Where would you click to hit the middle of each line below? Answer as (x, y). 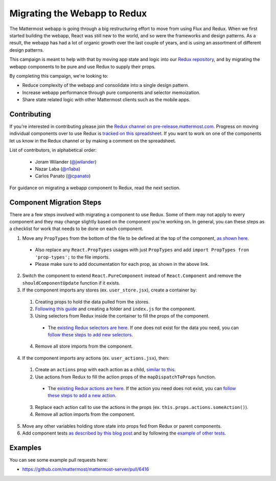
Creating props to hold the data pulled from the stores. (93, 302)
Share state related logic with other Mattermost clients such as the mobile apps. (106, 100)
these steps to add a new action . (82, 396)
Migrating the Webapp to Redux (78, 13)
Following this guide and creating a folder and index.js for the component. (116, 309)
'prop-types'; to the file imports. (72, 257)
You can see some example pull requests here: (59, 460)
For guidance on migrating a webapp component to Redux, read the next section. (95, 188)
